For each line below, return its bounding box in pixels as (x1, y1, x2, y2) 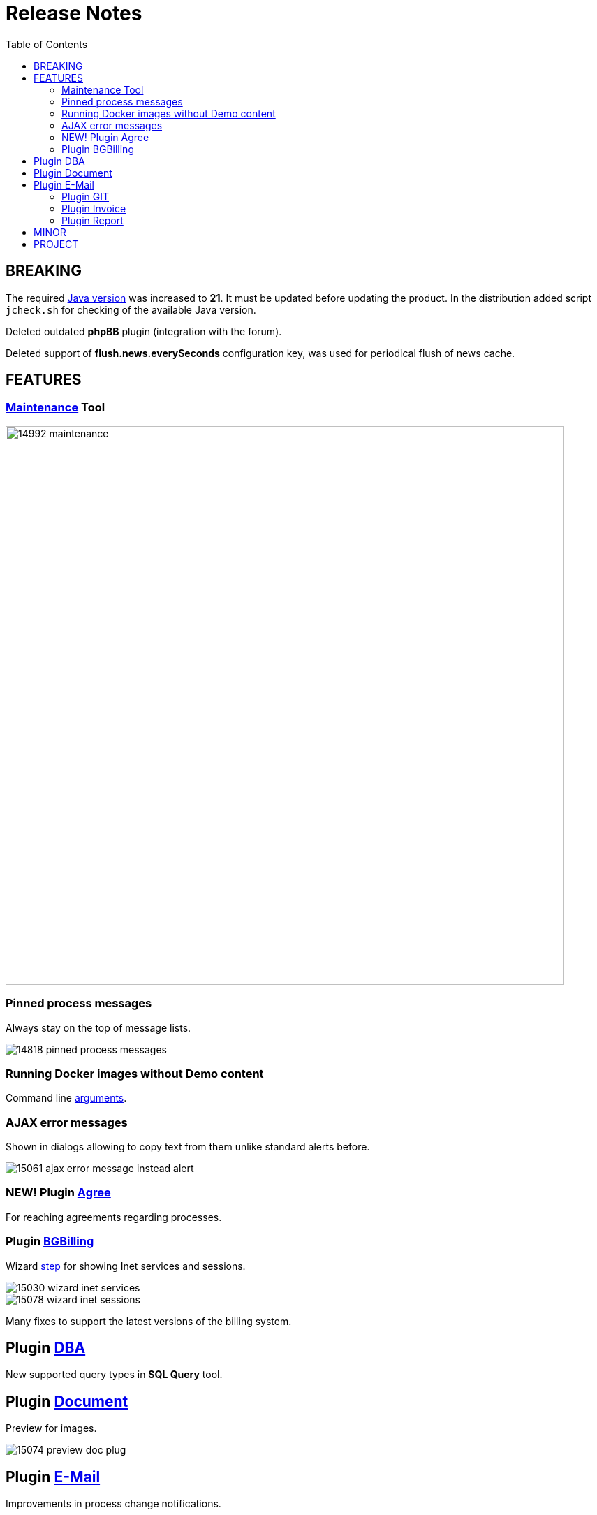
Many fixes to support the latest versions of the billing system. (6, 1315, 292, 1327)
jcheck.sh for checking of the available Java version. (6, 303, 256, 316)
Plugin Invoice (61, 202, 126, 214)
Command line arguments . (6, 1092, 127, 1104)
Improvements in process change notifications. (6, 1498, 221, 1510)
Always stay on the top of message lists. (6, 1021, 191, 1034)
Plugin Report (61, 214, 124, 226)
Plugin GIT (61, 190, 110, 203)
